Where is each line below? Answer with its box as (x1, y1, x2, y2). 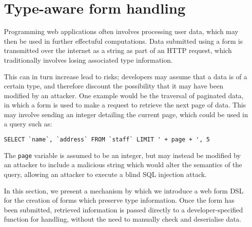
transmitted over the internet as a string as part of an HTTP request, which (4, 45, 232, 55)
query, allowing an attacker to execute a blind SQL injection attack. (4, 169, 207, 179)
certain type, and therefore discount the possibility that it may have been (4, 81, 223, 91)
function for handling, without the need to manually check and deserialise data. (4, 214, 241, 224)
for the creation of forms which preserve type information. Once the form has (4, 195, 235, 205)
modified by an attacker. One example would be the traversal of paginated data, (4, 90, 244, 100)
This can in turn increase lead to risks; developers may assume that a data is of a (4, 71, 247, 81)
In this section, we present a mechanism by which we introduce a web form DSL (4, 185, 244, 195)
